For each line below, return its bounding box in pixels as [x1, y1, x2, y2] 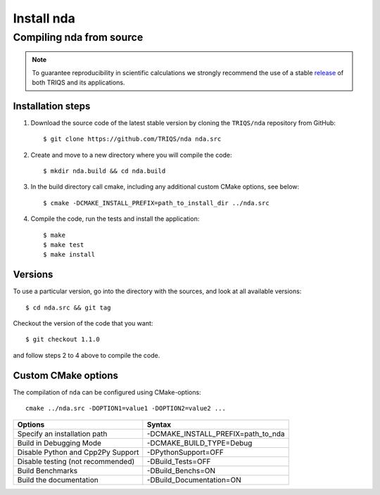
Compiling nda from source [13, 31, 144, 44]
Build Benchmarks [17, 465, 78, 475]
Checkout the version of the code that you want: [13, 319, 153, 328]
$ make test [43, 241, 84, 249]
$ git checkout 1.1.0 [25, 335, 100, 344]
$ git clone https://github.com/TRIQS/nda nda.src [43, 135, 222, 143]
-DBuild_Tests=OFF [146, 456, 211, 466]
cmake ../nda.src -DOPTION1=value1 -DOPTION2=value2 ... [25, 404, 227, 413]
